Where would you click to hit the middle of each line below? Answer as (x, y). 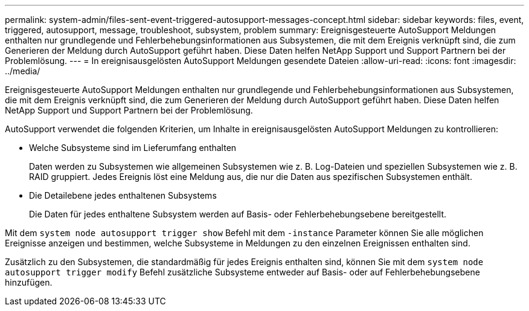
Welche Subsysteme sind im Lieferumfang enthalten (133, 148)
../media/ (23, 71)
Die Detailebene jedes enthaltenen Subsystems (123, 195)
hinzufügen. (29, 282)
